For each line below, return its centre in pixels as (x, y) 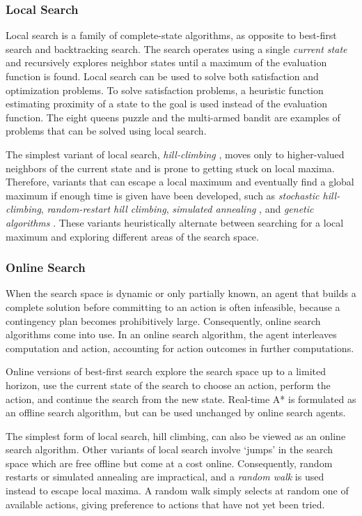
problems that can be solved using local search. (106, 131)
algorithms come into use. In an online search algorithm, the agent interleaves (171, 334)
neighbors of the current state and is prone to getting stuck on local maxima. (170, 168)
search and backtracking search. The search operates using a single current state (176, 48)
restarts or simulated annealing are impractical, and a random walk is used (165, 477)
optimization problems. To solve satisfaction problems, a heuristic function (165, 90)
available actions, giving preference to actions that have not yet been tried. (165, 504)
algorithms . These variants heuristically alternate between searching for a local (175, 222)
